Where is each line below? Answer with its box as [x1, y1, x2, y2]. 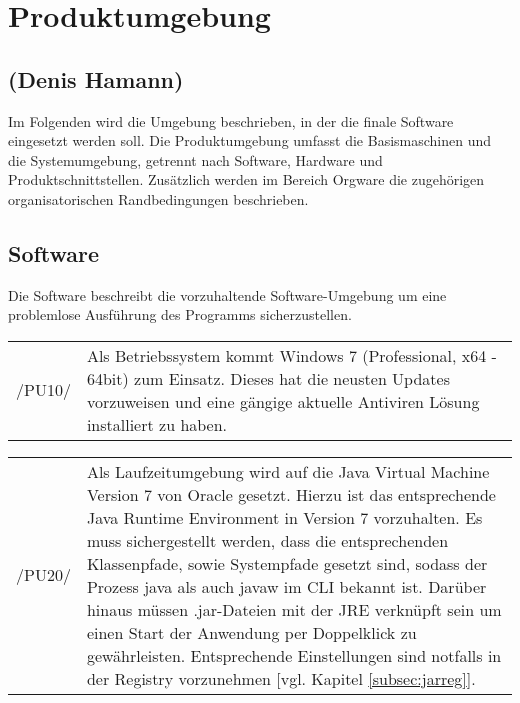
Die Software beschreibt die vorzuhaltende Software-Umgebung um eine [8, 284, 447, 305]
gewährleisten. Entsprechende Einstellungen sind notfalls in [86, 643, 502, 667]
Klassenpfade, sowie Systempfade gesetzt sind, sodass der [86, 551, 488, 575]
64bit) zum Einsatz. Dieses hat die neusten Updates [86, 366, 450, 390]
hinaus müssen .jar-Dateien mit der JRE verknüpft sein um [86, 597, 502, 621]
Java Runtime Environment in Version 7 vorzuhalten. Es [86, 505, 483, 529]
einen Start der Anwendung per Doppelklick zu [86, 620, 417, 644]
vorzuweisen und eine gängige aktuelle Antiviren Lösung [86, 389, 480, 413]
